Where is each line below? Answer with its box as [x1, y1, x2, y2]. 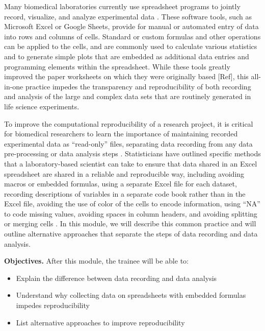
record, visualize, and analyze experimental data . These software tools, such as [4, 11, 252, 21]
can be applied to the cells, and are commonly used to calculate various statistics [4, 41, 257, 52]
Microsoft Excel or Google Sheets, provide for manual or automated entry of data [4, 21, 259, 32]
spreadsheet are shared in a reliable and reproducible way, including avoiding [4, 168, 245, 179]
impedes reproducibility [16, 300, 90, 311]
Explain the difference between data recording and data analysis [16, 272, 217, 283]
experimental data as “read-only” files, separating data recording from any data [4, 138, 253, 149]
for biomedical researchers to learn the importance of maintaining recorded [4, 128, 238, 139]
